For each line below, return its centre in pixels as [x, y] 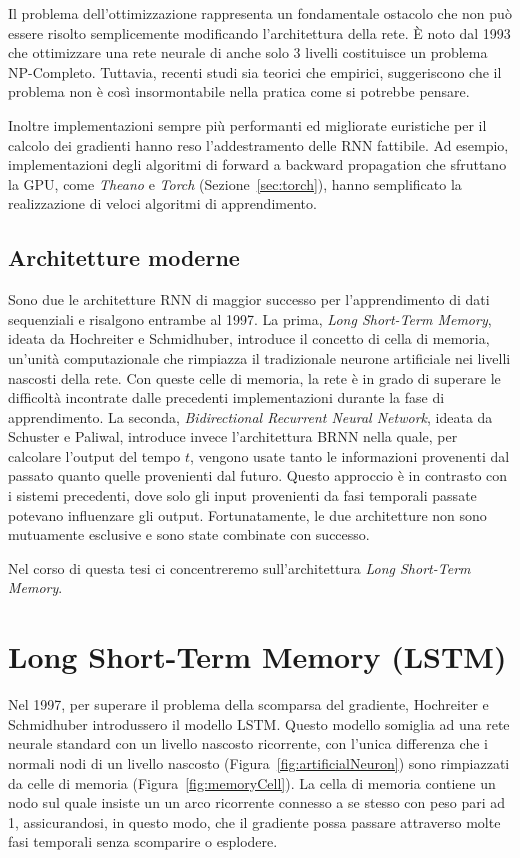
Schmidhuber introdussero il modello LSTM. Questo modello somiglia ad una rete [259, 723]
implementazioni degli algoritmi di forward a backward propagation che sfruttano [257, 164]
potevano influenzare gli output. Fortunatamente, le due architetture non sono [247, 514]
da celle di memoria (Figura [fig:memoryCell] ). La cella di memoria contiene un [252, 782]
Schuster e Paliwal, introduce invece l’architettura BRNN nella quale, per [233, 436]
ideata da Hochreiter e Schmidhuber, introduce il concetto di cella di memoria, [249, 338]
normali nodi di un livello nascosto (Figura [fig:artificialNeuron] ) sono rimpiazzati [259, 762]
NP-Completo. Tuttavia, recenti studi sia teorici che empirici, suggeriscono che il [255, 71]
